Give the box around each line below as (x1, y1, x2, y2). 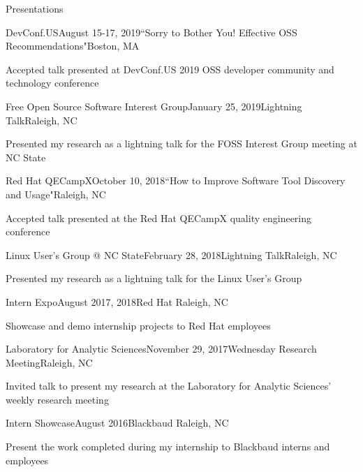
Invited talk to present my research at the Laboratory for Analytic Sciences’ (6, 378, 332, 393)
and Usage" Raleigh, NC (6, 186, 106, 201)
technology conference (6, 75, 99, 90)
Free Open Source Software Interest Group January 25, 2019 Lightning (6, 98, 302, 113)
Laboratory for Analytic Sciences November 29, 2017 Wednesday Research (6, 341, 317, 356)
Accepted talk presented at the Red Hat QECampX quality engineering (6, 210, 312, 225)
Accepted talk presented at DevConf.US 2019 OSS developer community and (6, 61, 334, 76)
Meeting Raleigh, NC (6, 355, 93, 369)
